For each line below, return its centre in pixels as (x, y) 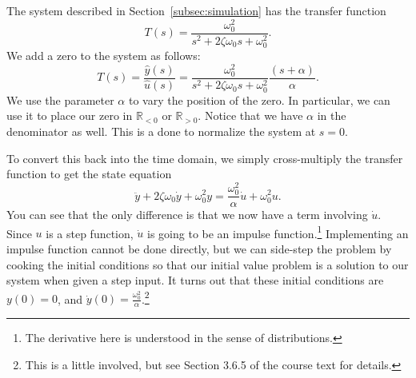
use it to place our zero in (70, 115)
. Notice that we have (250, 115)
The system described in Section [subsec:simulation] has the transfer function (196, 10)
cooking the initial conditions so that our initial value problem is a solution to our (208, 264)
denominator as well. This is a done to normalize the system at (161, 131)
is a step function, (90, 233)
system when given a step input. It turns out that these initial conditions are (195, 280)
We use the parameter (60, 99)
